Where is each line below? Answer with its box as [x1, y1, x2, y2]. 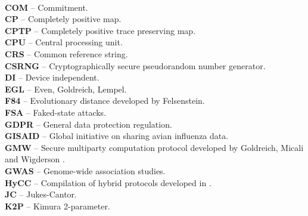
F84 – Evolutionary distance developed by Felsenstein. [5, 94, 205, 107]
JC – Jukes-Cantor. [5, 188, 77, 200]
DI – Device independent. [5, 71, 99, 84]
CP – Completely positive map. [5, 13, 122, 25]
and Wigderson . [5, 153, 65, 165]
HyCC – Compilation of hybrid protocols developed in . [5, 176, 211, 189]
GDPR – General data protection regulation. [5, 118, 172, 130]
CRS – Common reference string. [5, 47, 128, 60]
